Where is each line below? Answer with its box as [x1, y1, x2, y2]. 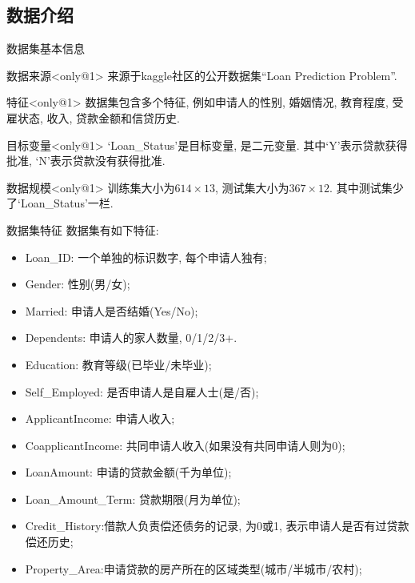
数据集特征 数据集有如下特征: [6, 221, 159, 238]
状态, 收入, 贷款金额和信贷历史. [17, 109, 180, 126]
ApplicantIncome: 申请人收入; [25, 410, 175, 427]
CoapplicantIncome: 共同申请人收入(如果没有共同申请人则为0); [25, 436, 345, 453]
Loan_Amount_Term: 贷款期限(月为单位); [25, 490, 241, 507]
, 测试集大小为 [214, 179, 289, 195]
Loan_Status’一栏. [20, 195, 114, 211]
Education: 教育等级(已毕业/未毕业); [25, 356, 212, 372]
